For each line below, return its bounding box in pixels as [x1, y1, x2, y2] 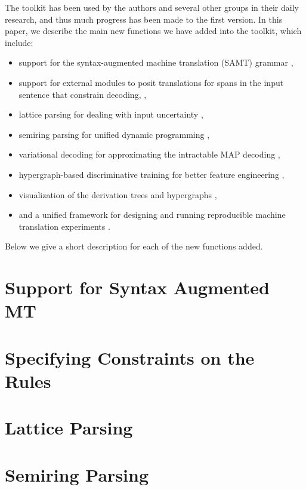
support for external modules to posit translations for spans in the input [18, 76, 284, 88]
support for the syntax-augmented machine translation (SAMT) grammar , [18, 56, 293, 69]
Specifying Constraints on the [5, 345, 255, 369]
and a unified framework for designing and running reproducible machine [18, 208, 286, 221]
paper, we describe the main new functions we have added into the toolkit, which [5, 24, 302, 37]
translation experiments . [18, 220, 110, 232]
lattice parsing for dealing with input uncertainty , [18, 108, 203, 121]
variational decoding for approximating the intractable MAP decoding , [18, 148, 280, 161]
